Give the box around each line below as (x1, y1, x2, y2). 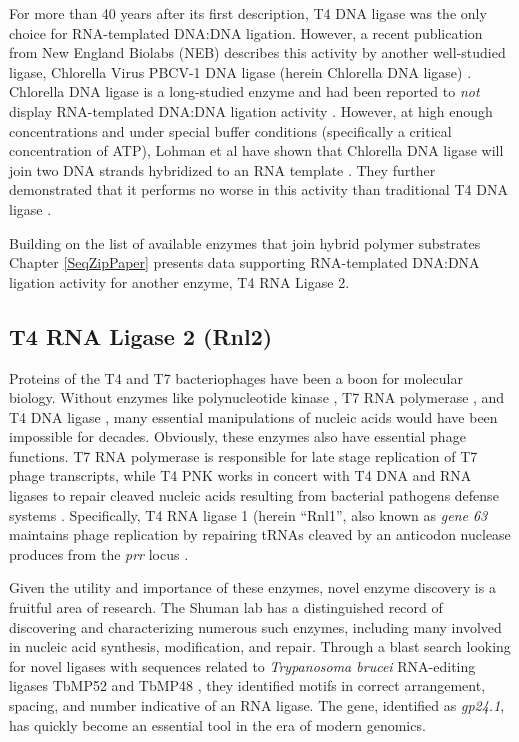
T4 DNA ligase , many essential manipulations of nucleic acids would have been (9, 406, 498, 427)
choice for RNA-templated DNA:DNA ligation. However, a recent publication (9, 22, 483, 43)
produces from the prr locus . (9, 543, 189, 564)
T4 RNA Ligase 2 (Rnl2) (9, 320, 273, 351)
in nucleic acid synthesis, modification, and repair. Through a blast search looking (9, 636, 511, 657)
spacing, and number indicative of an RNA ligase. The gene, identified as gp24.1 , (9, 695, 505, 716)
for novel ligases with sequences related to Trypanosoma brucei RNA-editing (9, 655, 476, 676)
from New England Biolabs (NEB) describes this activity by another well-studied (9, 42, 506, 63)
